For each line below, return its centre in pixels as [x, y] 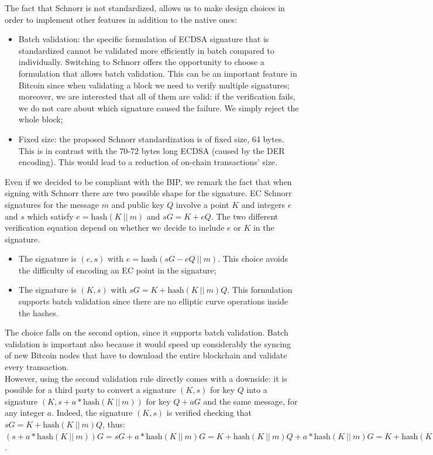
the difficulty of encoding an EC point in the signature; [117, 270]
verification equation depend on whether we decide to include [115, 227]
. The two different [245, 216]
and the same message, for [250, 401]
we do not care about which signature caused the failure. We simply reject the [159, 107]
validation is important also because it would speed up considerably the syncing [148, 343]
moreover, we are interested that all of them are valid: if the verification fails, [157, 96]
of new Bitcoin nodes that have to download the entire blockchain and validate [146, 355]
